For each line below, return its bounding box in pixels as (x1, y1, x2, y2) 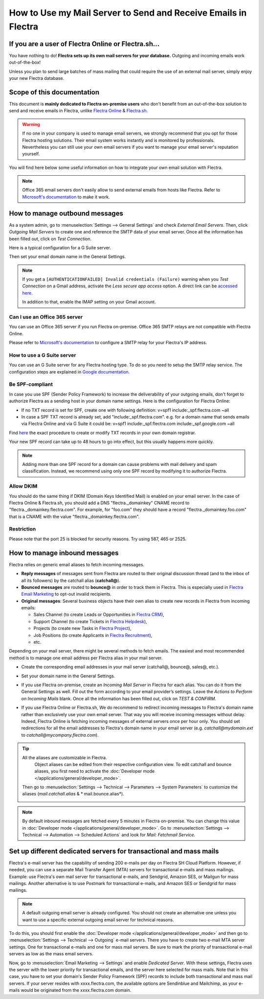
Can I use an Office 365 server (9, 314, 83, 321)
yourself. (22, 151, 40, 157)
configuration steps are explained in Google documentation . (9, 369, 130, 374)
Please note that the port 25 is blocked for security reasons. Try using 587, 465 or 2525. (9, 536, 187, 542)
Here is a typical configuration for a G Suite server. (9, 245, 111, 251)
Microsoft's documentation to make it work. (22, 194, 110, 200)
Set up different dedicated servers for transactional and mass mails (9, 847, 219, 855)
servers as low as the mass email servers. (9, 951, 93, 957)
